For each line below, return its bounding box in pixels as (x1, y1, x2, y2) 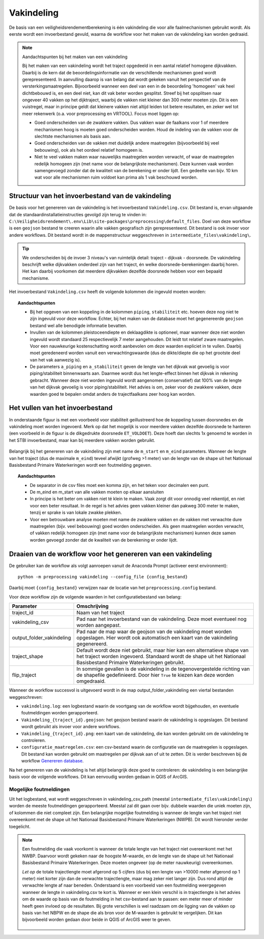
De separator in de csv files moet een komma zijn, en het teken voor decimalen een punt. (30, 482, 210, 488)
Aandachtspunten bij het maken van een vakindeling (22, 54, 128, 60)
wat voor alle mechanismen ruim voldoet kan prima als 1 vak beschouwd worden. (34, 174, 198, 181)
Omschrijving (76, 603, 109, 610)
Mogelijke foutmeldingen (9, 786, 70, 793)
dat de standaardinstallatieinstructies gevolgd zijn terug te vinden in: (9, 211, 147, 217)
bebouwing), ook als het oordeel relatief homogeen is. (34, 147, 144, 153)
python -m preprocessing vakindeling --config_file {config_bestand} (18, 574, 188, 580)
